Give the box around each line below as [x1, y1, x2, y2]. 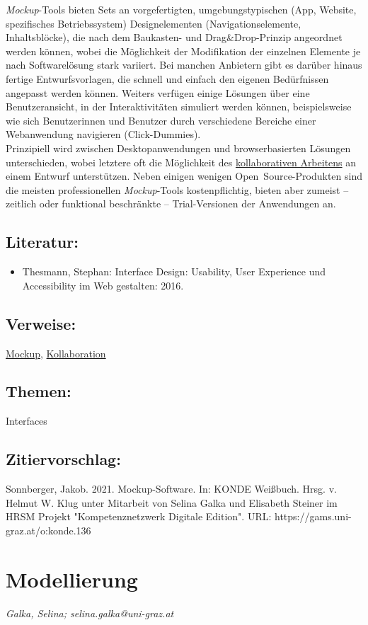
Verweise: [6, 312, 76, 334]
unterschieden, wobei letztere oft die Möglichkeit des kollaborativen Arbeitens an [6, 154, 357, 169]
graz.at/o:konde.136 [6, 522, 91, 537]
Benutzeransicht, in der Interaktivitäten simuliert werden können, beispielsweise [6, 99, 352, 114]
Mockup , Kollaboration [6, 345, 106, 360]
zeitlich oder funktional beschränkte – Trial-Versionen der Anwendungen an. [6, 196, 336, 211]
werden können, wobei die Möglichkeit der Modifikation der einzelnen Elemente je [6, 43, 361, 58]
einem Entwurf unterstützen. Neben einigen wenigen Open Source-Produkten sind [6, 168, 362, 183]
